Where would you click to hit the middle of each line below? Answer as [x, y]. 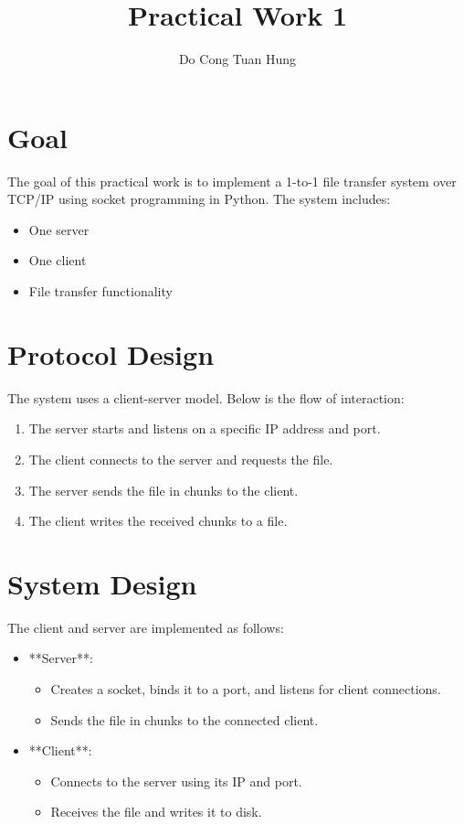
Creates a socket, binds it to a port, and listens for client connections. [246, 689]
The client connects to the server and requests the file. [181, 459]
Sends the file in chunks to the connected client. [185, 719]
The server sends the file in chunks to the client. [163, 490]
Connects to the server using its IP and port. [176, 781]
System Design [102, 583]
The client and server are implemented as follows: [146, 627]
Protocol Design [111, 353]
